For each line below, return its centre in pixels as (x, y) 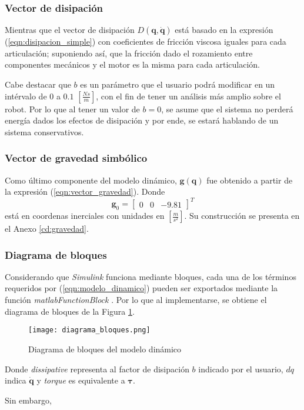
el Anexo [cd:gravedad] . (47, 229)
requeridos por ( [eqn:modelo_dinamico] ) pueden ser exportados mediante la (141, 288)
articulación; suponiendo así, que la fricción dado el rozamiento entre (129, 53)
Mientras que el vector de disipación (70, 30)
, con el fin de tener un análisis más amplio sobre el (188, 96)
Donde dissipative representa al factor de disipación (97, 369)
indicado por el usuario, (241, 369)
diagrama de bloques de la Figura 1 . (70, 311)
